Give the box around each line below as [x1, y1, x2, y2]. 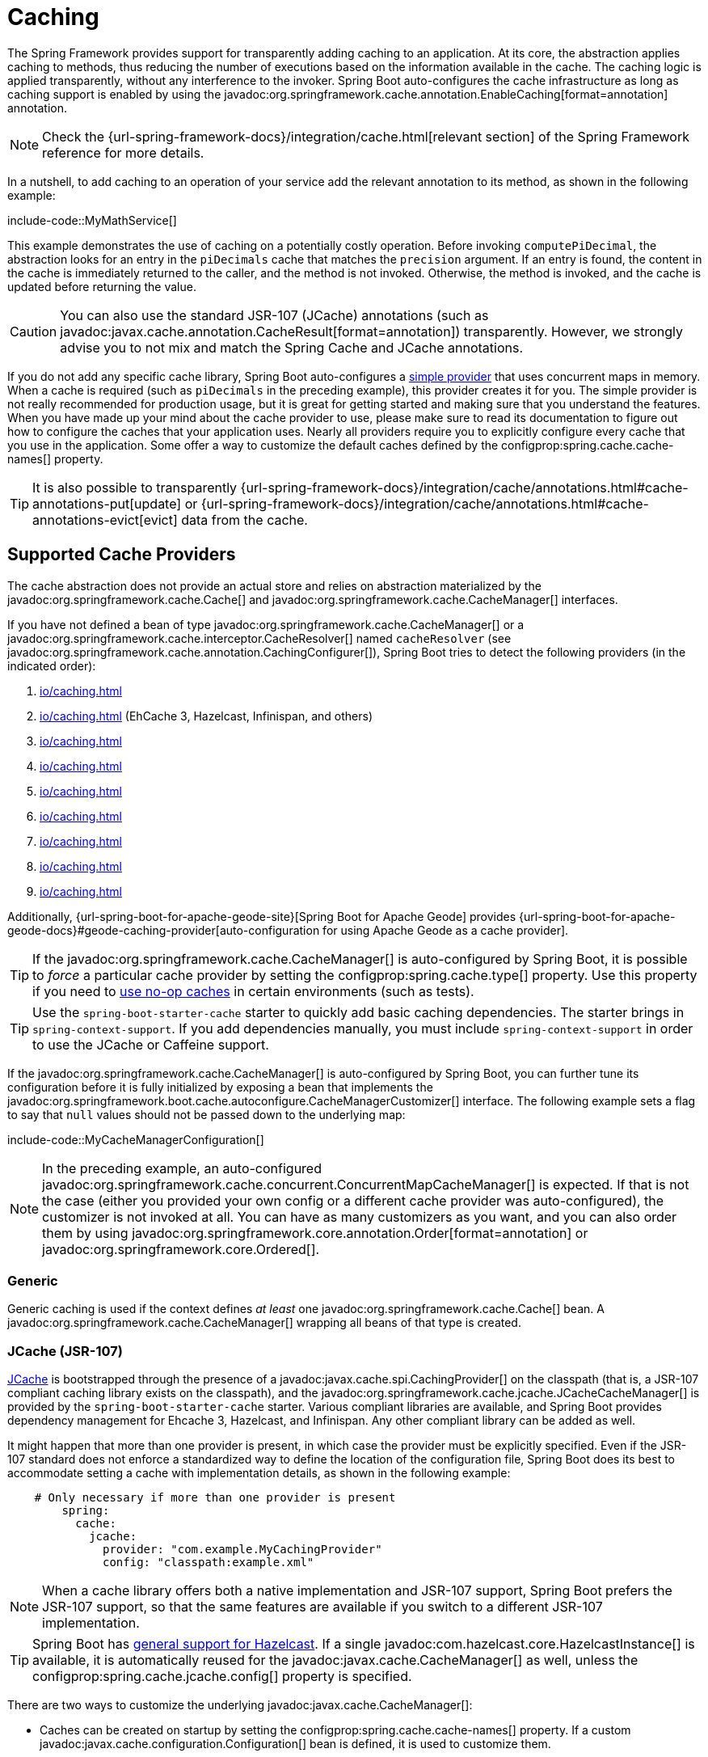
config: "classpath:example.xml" [103, 1556, 314, 1569]
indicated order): [7, 658, 96, 673]
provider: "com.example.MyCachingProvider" [103, 1543, 382, 1556]
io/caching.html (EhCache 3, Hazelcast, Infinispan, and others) [40, 708, 373, 723]
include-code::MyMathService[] [7, 213, 177, 227]
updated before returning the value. [7, 279, 196, 294]
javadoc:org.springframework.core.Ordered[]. [42, 1240, 320, 1257]
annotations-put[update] [32, 495, 182, 512]
